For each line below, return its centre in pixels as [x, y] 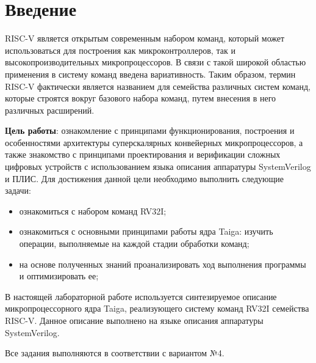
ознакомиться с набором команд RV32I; [93, 211]
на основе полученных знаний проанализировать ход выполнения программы [163, 264]
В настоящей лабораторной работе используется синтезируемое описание [141, 296]
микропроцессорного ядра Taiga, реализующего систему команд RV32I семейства [157, 308]
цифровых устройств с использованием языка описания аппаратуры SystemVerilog [158, 167]
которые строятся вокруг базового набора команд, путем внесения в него [141, 98]
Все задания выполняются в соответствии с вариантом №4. [115, 353]
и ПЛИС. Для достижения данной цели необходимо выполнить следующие [145, 178]
